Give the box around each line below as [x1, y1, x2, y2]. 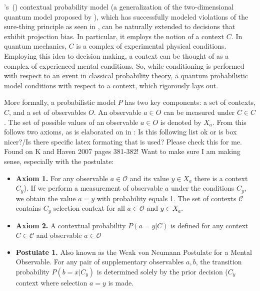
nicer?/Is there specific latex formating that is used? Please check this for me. [4, 136, 242, 147]
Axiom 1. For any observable [15, 173, 108, 183]
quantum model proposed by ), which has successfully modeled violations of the [4, 11, 248, 22]
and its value [129, 173, 169, 183]
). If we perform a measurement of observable [23, 183, 163, 193]
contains [15, 203, 41, 213]
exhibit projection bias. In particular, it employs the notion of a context [4, 31, 224, 41]
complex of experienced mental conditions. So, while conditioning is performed [4, 60, 244, 71]
